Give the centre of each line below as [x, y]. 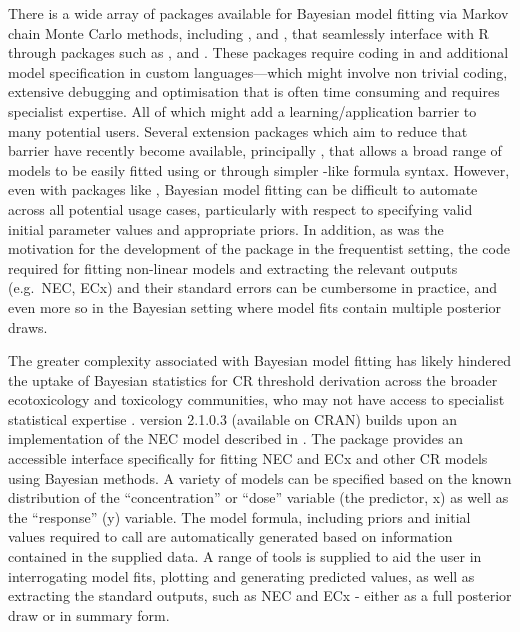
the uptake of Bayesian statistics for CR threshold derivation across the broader [253, 379]
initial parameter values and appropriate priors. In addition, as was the [226, 228]
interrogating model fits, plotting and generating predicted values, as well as [241, 575]
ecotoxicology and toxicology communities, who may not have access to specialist [256, 399]
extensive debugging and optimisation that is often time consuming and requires [254, 91]
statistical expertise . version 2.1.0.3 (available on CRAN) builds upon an [233, 418]
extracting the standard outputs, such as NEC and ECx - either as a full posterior [260, 595]
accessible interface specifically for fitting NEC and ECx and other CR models [248, 458]
